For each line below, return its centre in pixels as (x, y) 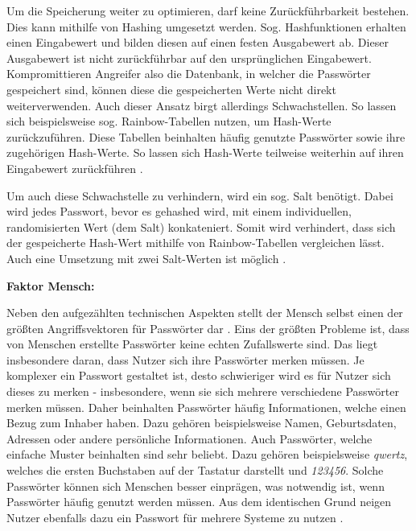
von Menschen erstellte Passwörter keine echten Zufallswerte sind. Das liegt (192, 344)
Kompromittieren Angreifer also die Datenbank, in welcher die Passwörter (189, 74)
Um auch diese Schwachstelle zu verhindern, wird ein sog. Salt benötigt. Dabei (200, 195)
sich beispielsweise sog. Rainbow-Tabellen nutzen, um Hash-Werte (169, 121)
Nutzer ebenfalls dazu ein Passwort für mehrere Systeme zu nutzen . (175, 517)
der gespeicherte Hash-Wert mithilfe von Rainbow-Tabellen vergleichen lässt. (196, 243)
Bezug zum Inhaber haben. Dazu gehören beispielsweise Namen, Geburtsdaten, (202, 423)
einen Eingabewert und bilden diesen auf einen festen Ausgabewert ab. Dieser (198, 42)
